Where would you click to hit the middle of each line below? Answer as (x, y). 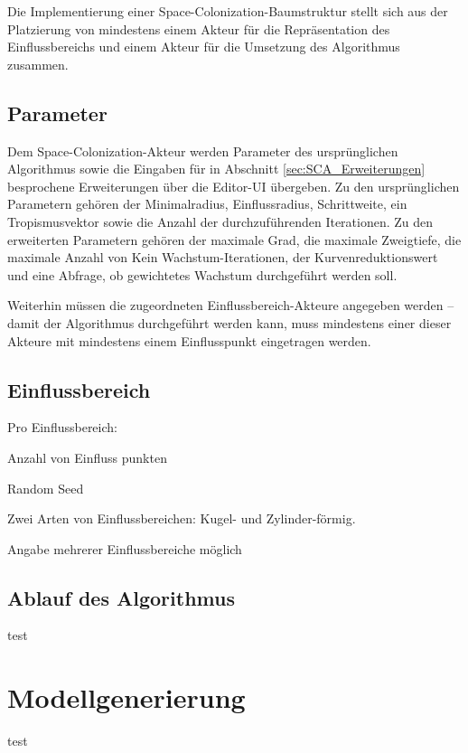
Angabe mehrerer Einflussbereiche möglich (125, 548)
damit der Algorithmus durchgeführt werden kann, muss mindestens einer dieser (229, 322)
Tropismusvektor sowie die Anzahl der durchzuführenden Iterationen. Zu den (220, 221)
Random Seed (46, 488)
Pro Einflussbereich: (62, 427)
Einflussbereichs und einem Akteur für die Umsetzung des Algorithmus (204, 47)
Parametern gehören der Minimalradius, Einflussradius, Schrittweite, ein (207, 204)
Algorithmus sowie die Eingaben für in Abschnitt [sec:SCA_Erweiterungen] (216, 169)
